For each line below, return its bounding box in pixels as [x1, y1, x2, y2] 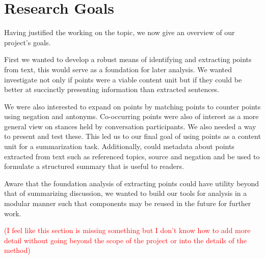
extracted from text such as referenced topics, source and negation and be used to [4, 151, 260, 161]
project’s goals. [4, 37, 51, 47]
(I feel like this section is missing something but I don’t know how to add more [4, 225, 251, 236]
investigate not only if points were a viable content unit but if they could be [4, 74, 242, 84]
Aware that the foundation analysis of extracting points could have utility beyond [4, 178, 259, 188]
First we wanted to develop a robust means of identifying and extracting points [4, 54, 252, 65]
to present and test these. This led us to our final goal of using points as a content [4, 131, 261, 141]
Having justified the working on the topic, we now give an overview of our [4, 27, 235, 38]
